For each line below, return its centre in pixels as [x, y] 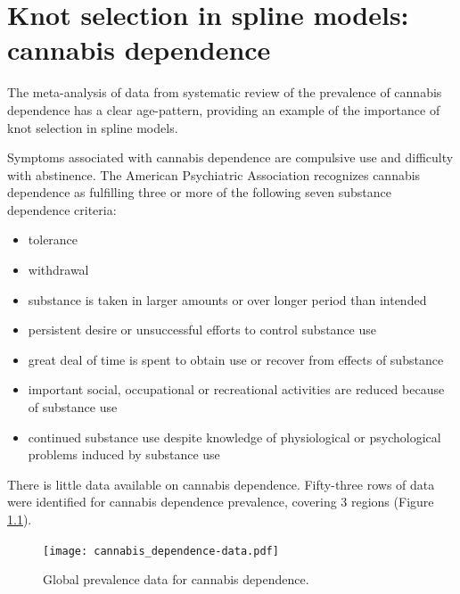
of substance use [73, 407]
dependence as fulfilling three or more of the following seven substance [199, 192]
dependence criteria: [62, 209]
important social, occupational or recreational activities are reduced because [236, 389]
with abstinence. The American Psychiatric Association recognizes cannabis [214, 174]
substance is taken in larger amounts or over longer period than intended [227, 299]
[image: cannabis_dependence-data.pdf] [161, 551]
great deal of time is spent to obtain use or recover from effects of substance [236, 359]
